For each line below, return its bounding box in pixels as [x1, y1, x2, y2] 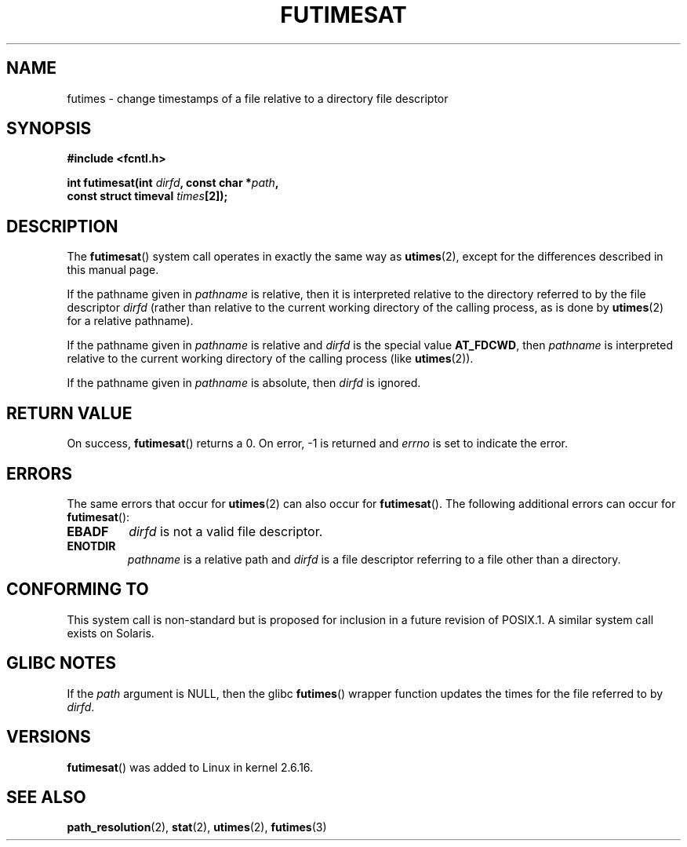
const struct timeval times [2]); [67, 189, 228, 203]
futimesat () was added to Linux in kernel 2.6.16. [67, 760, 314, 774]
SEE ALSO [6, 787, 86, 807]
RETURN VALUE [6, 403, 133, 423]
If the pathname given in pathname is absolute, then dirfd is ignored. [67, 376, 421, 390]
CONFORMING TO [6, 579, 149, 600]
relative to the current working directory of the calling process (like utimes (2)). [67, 352, 474, 366]
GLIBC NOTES [6, 653, 116, 674]
